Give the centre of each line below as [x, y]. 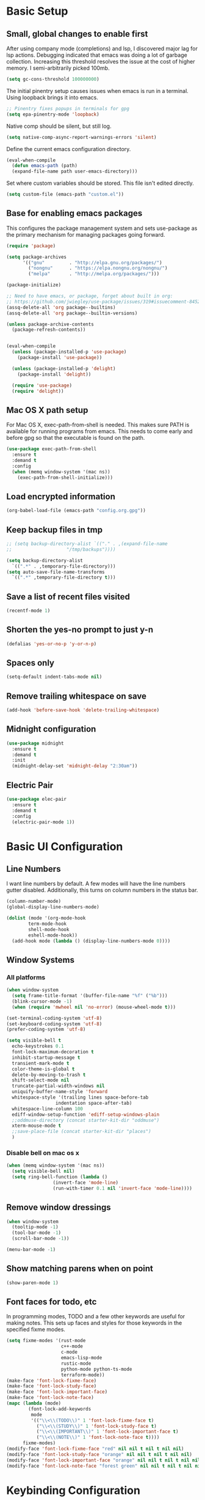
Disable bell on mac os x [43, 1153]
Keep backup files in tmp [54, 529]
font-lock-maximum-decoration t [53, 1052]
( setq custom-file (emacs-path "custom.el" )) [65, 195]
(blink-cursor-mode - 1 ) [42, 1001]
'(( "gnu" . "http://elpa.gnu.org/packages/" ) [92, 262]
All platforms [26, 977]
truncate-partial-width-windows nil [58, 1086]
